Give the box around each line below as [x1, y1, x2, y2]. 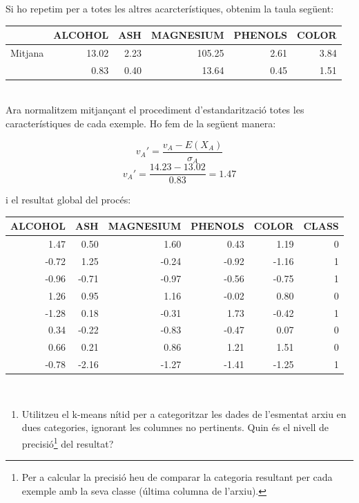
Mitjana [10, 45, 44, 60]
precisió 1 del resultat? [21, 434, 114, 450]
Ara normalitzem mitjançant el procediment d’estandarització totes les [6, 102, 304, 117]
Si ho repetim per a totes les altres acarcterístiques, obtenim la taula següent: [6, 1, 334, 15]
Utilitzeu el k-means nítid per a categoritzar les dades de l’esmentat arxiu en [21, 406, 347, 421]
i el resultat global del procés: [6, 192, 131, 207]
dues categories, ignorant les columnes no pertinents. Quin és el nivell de [21, 420, 329, 435]
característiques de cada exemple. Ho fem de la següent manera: [6, 116, 276, 131]
